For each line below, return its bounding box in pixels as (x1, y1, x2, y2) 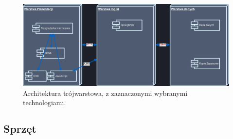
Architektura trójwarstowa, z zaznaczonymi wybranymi (23, 88, 188, 98)
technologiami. (23, 97, 66, 108)
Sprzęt (3, 121, 36, 136)
